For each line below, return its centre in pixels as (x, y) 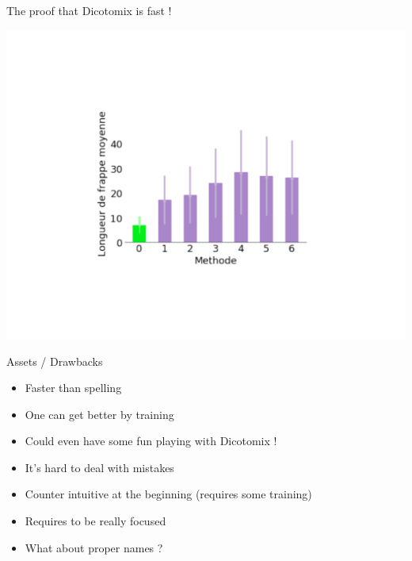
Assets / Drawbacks (55, 361)
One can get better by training (99, 414)
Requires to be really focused (95, 521)
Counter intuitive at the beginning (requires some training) (168, 494)
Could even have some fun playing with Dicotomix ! (151, 441)
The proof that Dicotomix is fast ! (89, 10)
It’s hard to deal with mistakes (99, 467)
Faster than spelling (73, 388)
